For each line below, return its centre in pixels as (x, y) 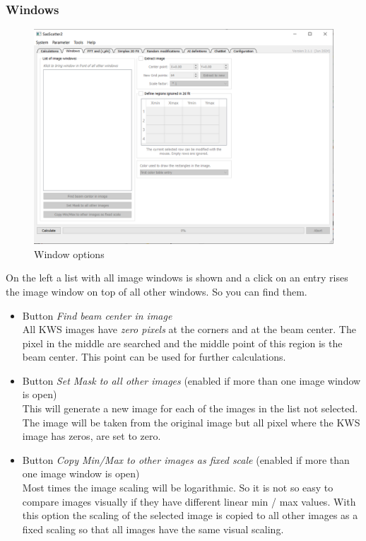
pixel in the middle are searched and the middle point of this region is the (182, 343)
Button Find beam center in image (97, 315)
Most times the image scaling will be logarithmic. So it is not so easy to (178, 488)
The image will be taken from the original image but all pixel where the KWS (191, 422)
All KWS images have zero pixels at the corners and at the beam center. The (189, 329)
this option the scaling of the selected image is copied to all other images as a (190, 515)
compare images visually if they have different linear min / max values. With (189, 501)
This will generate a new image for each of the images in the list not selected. (190, 408)
